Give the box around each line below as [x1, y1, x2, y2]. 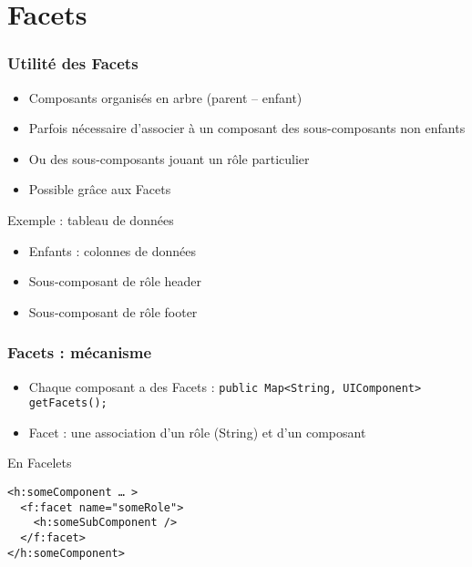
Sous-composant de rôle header [28, 272, 202, 291]
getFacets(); [28, 397, 108, 410]
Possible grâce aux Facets [28, 180, 171, 199]
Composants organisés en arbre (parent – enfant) [28, 88, 303, 107]
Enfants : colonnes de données [28, 241, 197, 260]
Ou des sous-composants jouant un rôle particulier [28, 149, 310, 168]
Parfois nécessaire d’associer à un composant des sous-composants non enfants [28, 119, 466, 138]
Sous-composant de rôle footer [28, 302, 198, 321]
